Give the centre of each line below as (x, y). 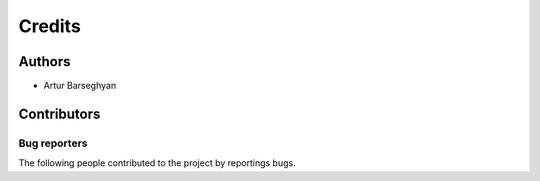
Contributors (59, 113)
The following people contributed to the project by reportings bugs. (157, 163)
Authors (44, 61)
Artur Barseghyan (80, 86)
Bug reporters (53, 143)
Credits (50, 26)
